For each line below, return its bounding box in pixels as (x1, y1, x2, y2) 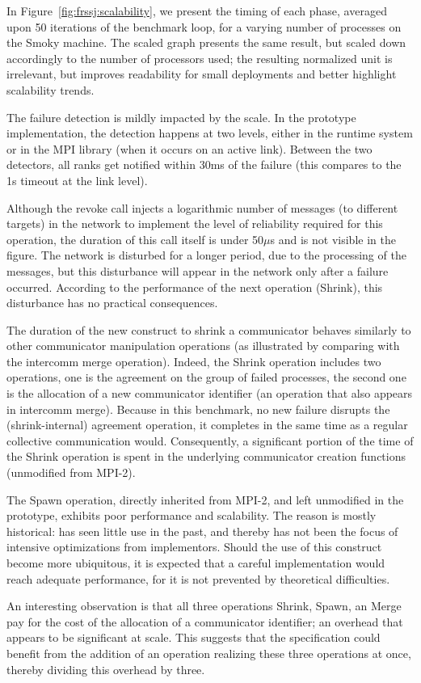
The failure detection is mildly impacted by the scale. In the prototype (6, 108, 356, 125)
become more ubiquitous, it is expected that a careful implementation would (6, 554, 385, 571)
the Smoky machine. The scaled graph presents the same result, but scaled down (6, 34, 406, 51)
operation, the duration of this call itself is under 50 (6, 230, 264, 247)
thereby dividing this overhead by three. (6, 660, 205, 677)
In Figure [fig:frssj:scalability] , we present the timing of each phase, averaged (6, 2, 387, 19)
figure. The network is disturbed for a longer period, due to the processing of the (6, 247, 406, 264)
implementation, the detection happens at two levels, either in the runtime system (6, 124, 413, 141)
